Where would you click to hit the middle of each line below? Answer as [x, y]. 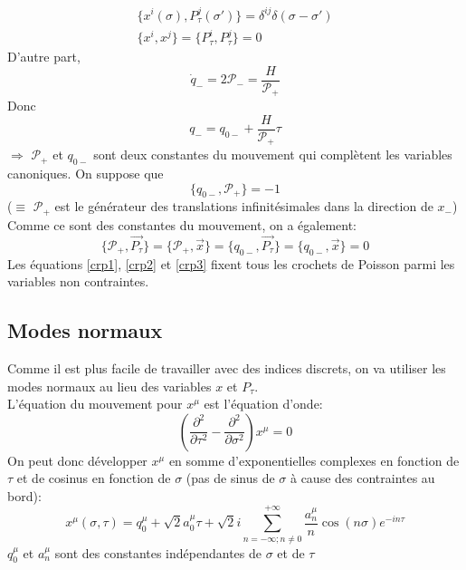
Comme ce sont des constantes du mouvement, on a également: [182, 224]
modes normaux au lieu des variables [109, 386]
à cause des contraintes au [362, 478]
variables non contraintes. [78, 281]
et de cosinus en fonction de [94, 478]
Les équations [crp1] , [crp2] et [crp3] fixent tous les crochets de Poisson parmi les [231, 263]
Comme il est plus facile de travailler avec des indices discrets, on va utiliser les [227, 367]
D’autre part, [44, 57]
